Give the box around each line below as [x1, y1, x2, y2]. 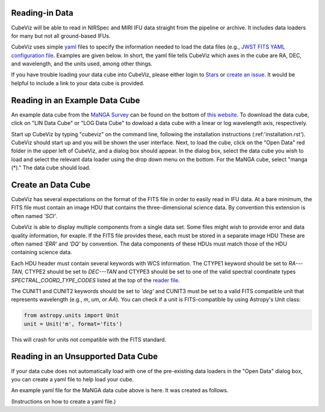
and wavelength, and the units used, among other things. [11, 60, 153, 67]
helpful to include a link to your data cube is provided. [11, 79, 144, 86]
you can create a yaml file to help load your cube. [11, 375, 134, 383]
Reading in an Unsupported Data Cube [11, 351, 158, 362]
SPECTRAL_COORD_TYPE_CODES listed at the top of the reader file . [11, 276, 180, 283]
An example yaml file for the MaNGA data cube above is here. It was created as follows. [11, 387, 229, 394]
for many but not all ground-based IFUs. [11, 32, 111, 39]
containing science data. [11, 249, 72, 256]
